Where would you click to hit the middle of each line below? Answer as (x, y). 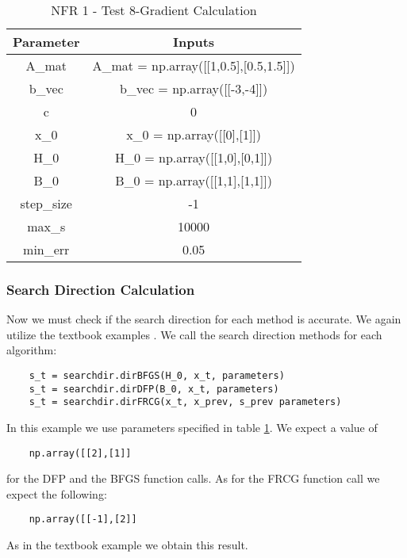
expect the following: (57, 493)
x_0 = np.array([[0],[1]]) (194, 134)
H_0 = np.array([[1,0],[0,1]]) (194, 157)
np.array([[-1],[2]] (83, 520)
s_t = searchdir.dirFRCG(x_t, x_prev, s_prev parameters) (185, 402)
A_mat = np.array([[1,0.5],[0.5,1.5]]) (194, 65)
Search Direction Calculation (101, 289)
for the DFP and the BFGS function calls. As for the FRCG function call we (193, 478)
